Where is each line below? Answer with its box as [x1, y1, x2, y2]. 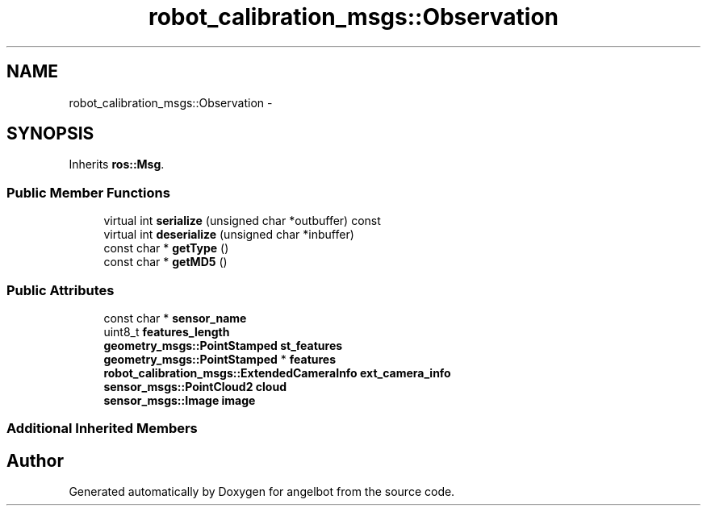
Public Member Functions [6, 184, 170, 201]
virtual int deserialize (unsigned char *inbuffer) [103, 227, 354, 242]
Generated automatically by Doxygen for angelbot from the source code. [69, 485, 455, 499]
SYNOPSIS [6, 123, 94, 144]
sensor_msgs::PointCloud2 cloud [103, 379, 287, 393]
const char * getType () [103, 241, 229, 256]
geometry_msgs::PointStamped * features [103, 352, 337, 366]
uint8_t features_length [103, 324, 230, 339]
